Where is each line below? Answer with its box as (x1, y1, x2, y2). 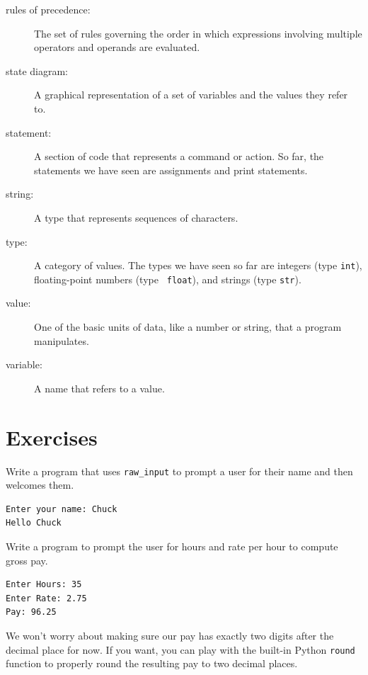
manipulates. (34, 333, 89, 348)
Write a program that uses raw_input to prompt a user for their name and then (6, 463, 353, 478)
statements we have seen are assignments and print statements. (34, 162, 308, 177)
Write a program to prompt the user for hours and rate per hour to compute (6, 538, 338, 553)
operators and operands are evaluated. (34, 40, 200, 55)
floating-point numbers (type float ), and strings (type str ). (34, 271, 301, 286)
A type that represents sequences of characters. (34, 210, 238, 225)
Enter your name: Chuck (6, 504, 117, 514)
